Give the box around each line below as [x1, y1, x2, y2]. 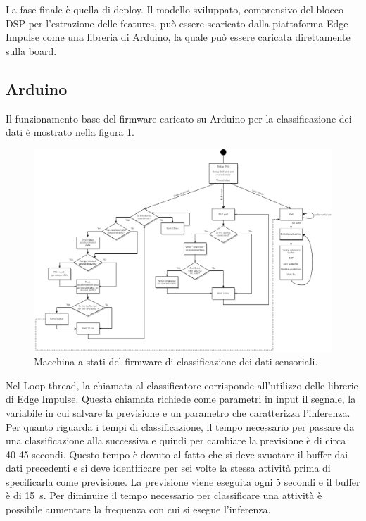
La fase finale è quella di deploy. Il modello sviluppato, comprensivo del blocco [6, 2, 343, 16]
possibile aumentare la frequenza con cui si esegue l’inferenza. [6, 502, 271, 517]
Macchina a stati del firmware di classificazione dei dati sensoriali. [34, 354, 318, 369]
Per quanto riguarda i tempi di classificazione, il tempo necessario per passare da [6, 419, 355, 434]
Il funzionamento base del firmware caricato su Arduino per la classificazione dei [6, 111, 352, 125]
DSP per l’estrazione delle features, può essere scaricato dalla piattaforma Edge [6, 15, 348, 30]
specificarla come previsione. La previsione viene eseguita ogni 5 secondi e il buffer [6, 474, 360, 489]
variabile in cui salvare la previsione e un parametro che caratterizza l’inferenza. [6, 405, 351, 420]
